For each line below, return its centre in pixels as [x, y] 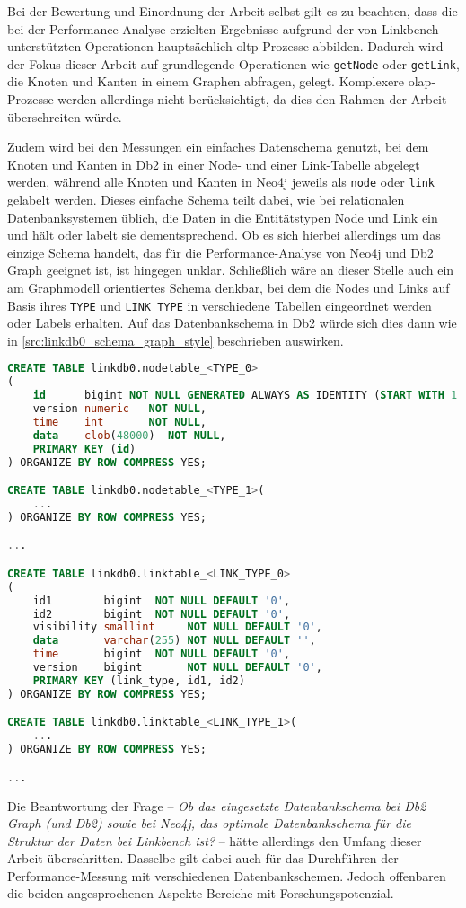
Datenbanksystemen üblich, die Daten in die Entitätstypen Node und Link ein [223, 217]
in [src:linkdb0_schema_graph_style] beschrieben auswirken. [176, 340]
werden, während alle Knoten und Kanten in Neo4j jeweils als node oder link [221, 182]
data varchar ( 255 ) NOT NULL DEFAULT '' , [174, 641]
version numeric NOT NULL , [119, 409]
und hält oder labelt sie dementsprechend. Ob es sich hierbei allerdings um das [224, 235]
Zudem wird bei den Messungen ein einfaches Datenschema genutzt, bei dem [218, 147]
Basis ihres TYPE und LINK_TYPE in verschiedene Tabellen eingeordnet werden [220, 305]
